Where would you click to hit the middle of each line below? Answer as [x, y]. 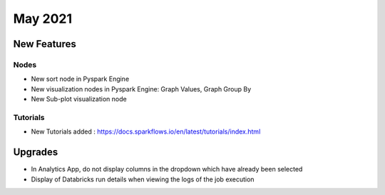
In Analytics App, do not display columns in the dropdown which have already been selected [167, 169]
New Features [45, 44]
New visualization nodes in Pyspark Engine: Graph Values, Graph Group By [141, 89]
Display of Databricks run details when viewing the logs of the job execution [143, 179]
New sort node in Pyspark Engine [80, 79]
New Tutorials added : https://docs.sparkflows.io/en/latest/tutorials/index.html [146, 131]
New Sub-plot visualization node [79, 99]
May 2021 [43, 19]
